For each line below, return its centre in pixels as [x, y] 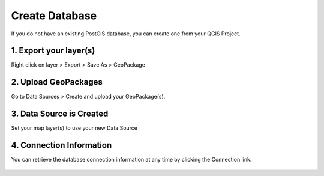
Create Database [54, 16]
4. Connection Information [61, 145]
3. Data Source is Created [60, 114]
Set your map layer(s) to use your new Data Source [74, 128]
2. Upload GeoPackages [57, 82]
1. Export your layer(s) [53, 51]
